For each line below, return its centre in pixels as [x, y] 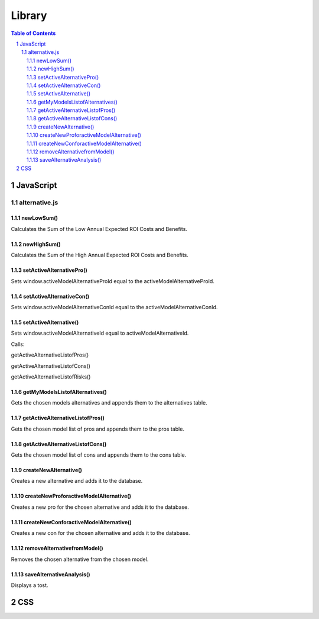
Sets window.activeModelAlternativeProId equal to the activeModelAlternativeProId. [113, 281]
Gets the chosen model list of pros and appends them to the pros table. [97, 429]
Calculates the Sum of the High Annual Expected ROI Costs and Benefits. [100, 255]
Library [29, 15]
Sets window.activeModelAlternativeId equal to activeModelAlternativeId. [100, 333]
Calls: [18, 344]
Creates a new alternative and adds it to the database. [77, 481]
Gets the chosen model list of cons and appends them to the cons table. [99, 455]
